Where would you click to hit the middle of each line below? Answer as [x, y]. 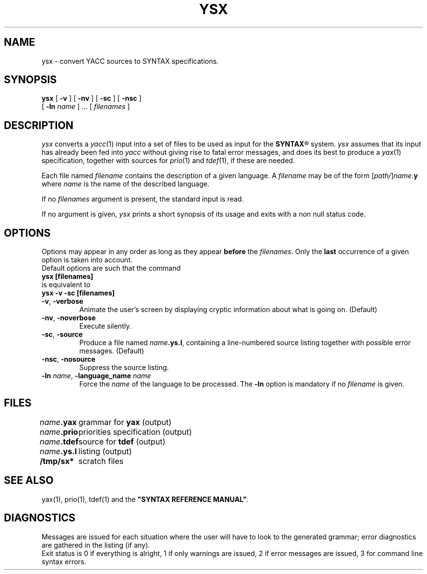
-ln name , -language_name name [96, 376]
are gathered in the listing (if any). [96, 545]
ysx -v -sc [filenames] [78, 293]
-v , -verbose [62, 301]
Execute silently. [105, 326]
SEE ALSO [29, 481]
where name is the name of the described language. [126, 184]
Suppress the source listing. [124, 368]
